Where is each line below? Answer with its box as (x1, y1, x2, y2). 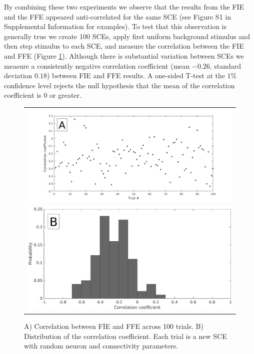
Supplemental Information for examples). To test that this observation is (4, 21, 227, 32)
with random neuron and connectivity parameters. (24, 340, 178, 351)
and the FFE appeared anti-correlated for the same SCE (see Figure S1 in (4, 11, 231, 22)
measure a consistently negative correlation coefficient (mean (4, 60, 190, 71)
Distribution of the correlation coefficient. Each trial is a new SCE (24, 330, 227, 341)
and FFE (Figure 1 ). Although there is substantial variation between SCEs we (4, 50, 244, 61)
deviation (4, 70, 32, 81)
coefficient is (4, 90, 41, 100)
